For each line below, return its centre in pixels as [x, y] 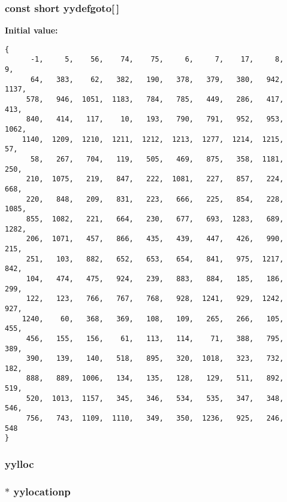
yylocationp [42, 491]
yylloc [19, 463]
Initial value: [31, 30]
